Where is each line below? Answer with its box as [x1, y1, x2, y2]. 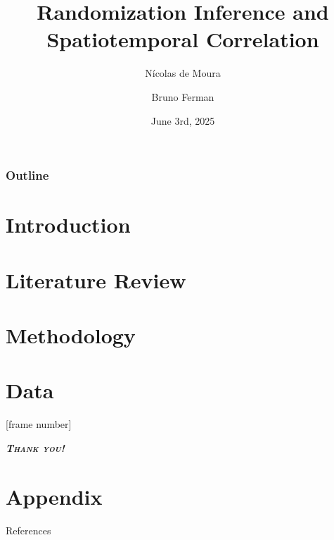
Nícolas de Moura [145, 66, 221, 80]
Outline [6, 166, 49, 184]
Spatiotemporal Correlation [46, 25, 319, 54]
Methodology [6, 320, 136, 349]
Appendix [6, 481, 103, 510]
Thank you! [6, 440, 65, 455]
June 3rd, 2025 [150, 113, 215, 128]
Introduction [6, 210, 131, 239]
